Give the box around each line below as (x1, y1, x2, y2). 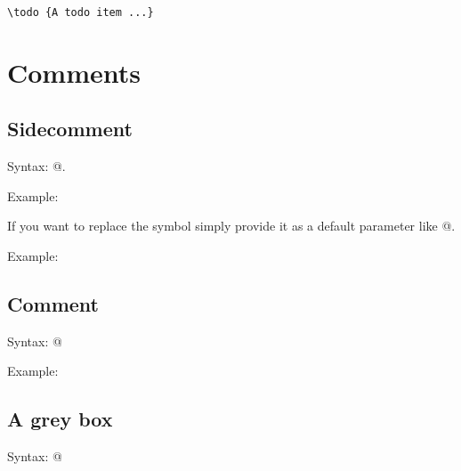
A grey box (7, 405, 113, 433)
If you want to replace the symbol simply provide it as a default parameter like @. (7, 216, 456, 235)
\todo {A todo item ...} (7, 6, 154, 19)
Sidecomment (7, 115, 133, 142)
